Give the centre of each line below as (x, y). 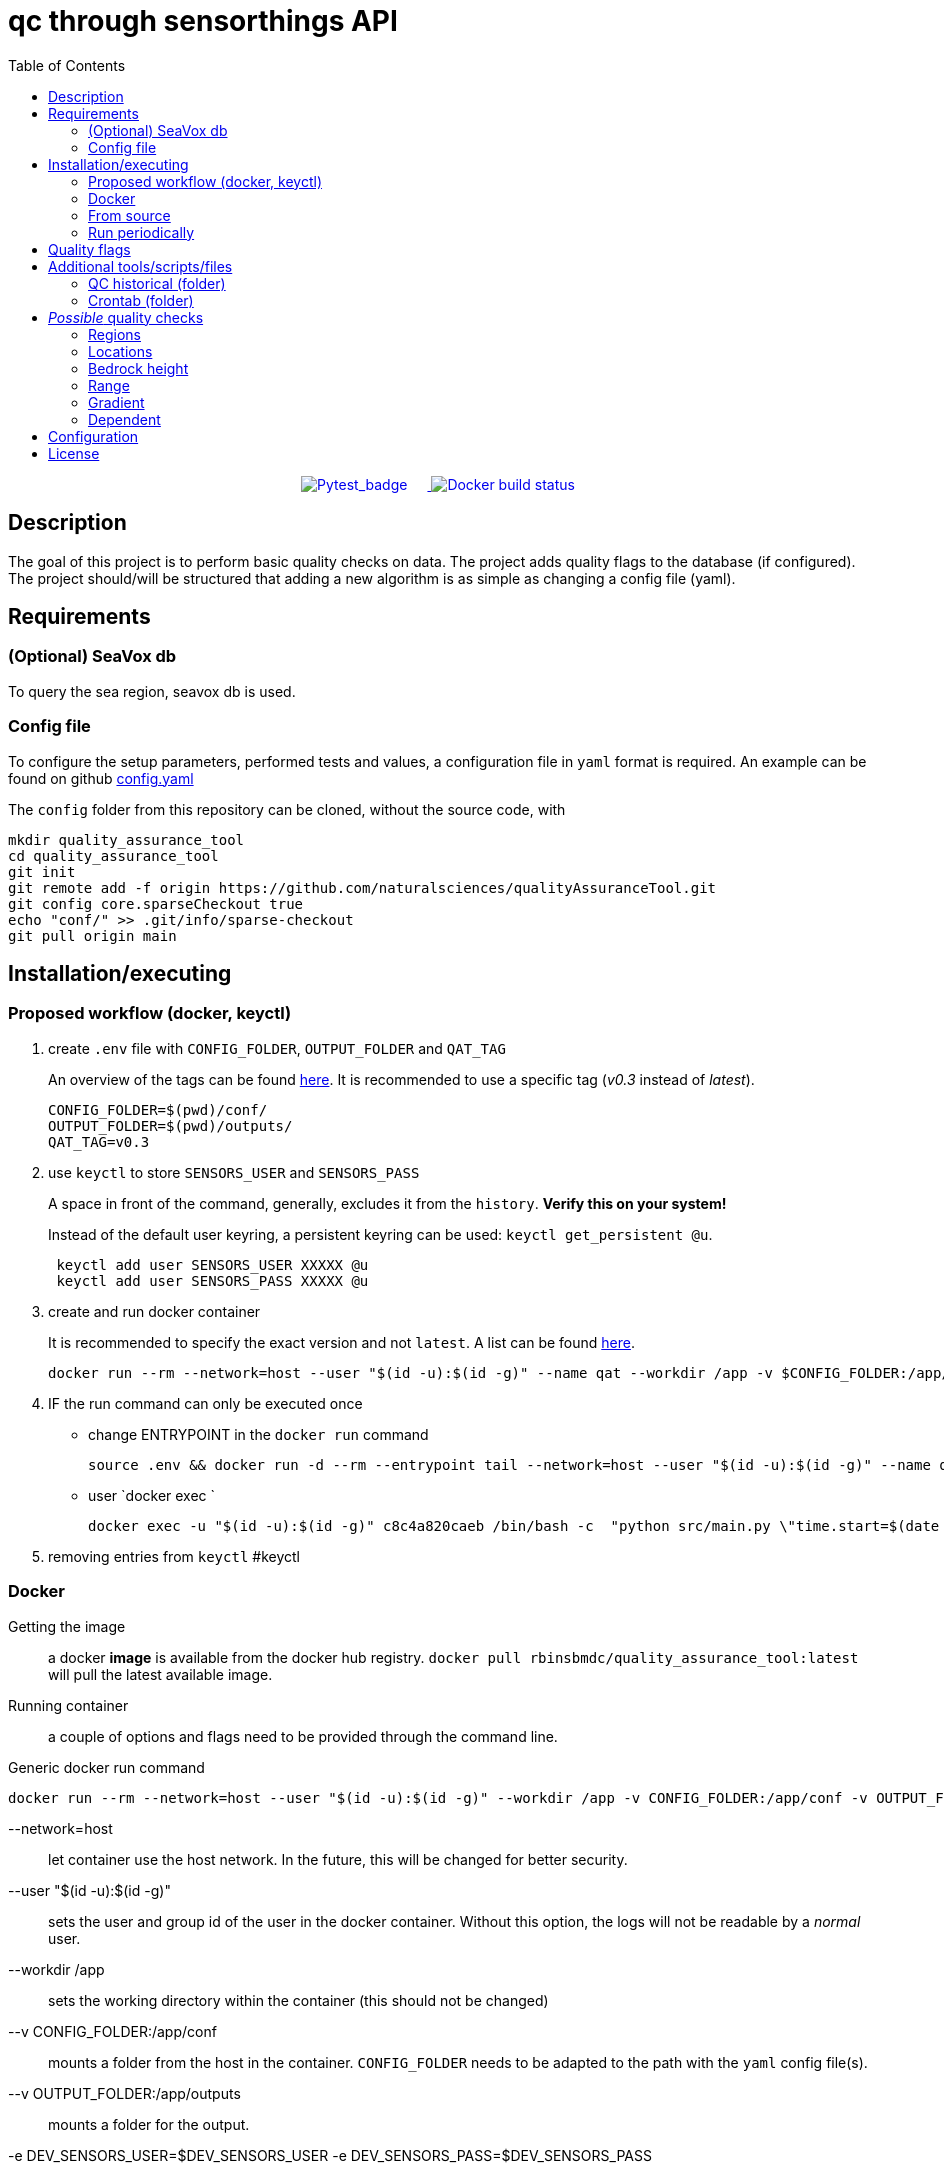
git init (42, 871)
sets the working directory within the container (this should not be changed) (298, 2000)
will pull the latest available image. (160, 1674)
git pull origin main (92, 935)
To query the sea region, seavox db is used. (152, 691)
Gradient (116, 402)
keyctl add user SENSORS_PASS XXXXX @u (212, 1280)
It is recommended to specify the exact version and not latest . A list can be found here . (341, 1342)
